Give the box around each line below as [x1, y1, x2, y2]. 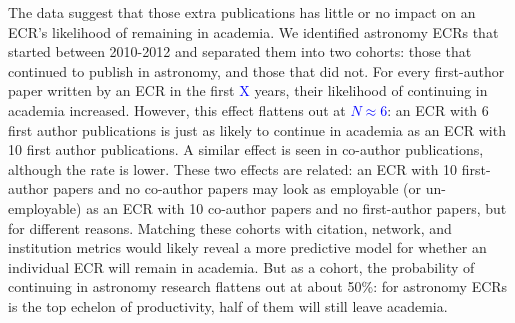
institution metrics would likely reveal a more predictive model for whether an [8, 237, 487, 258]
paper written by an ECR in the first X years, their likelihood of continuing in [8, 80, 488, 101]
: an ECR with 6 [387, 99, 489, 120]
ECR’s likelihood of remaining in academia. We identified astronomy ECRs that [8, 21, 499, 42]
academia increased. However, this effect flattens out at [8, 99, 346, 120]
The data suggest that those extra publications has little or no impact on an [8, 2, 476, 22]
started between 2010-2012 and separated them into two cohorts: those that [8, 41, 472, 62]
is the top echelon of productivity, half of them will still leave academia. [8, 295, 448, 316]
